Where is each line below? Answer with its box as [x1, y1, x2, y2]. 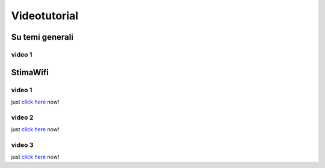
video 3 [11, 140, 34, 149]
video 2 [11, 113, 34, 122]
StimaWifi [11, 67, 49, 78]
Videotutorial [11, 9, 78, 22]
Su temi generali [11, 32, 73, 42]
